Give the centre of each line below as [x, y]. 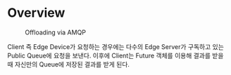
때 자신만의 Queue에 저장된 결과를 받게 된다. [69, 64]
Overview [36, 13]
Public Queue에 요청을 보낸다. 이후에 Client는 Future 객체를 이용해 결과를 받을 [115, 55]
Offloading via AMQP [56, 32]
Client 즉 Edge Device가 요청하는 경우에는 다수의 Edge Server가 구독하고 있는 [115, 46]
